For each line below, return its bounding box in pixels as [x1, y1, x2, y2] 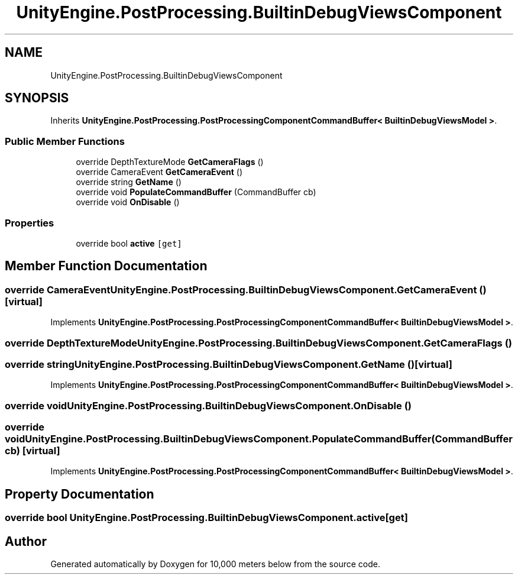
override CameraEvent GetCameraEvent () [76, 167, 243, 177]
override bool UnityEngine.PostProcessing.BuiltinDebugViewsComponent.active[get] [5, 512, 408, 524]
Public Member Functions [5, 135, 125, 147]
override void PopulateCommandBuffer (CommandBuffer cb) [76, 187, 316, 198]
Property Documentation [5, 486, 154, 502]
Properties [5, 216, 54, 229]
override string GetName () [76, 177, 182, 187]
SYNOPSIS [5, 90, 69, 106]
